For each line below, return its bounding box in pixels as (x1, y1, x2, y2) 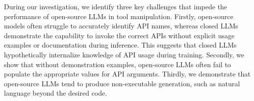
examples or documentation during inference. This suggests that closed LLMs (4, 40, 237, 50)
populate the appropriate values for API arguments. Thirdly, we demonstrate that (4, 69, 251, 79)
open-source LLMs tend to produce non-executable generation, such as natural (4, 78, 240, 88)
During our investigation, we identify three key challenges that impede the (4, 1, 228, 11)
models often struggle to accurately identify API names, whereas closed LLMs (4, 21, 238, 31)
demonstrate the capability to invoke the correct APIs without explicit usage (4, 30, 235, 40)
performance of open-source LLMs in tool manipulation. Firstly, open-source (4, 11, 233, 21)
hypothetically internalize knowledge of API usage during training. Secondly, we (4, 49, 245, 59)
